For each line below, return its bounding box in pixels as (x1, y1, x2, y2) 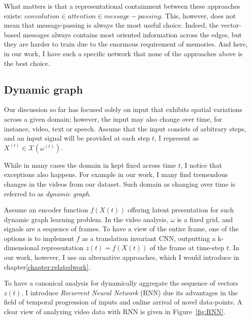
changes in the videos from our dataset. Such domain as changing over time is (4, 178, 235, 189)
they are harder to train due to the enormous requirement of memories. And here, (4, 39, 248, 49)
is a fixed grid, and (177, 214, 233, 224)
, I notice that (180, 160, 222, 170)
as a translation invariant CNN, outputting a (82, 233, 216, 243)
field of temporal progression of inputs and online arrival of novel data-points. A (4, 297, 242, 307)
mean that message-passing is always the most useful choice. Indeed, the (4, 20, 219, 30)
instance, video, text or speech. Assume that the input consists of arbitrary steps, (4, 123, 246, 133)
